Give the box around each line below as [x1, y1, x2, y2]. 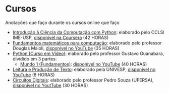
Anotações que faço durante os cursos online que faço [5, 19, 120, 25]
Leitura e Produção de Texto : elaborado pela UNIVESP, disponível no [12, 66, 156, 72]
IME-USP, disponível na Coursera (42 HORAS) [12, 34, 109, 40]
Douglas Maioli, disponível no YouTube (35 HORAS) [12, 45, 120, 51]
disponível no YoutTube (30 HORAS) [12, 82, 88, 88]
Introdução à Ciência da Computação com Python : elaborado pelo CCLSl [12, 29, 164, 35]
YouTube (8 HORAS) [12, 71, 55, 77]
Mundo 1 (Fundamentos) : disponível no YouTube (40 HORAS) [20, 61, 147, 67]
